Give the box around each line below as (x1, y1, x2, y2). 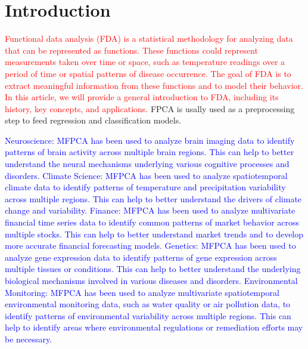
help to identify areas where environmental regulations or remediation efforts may (5, 321, 303, 333)
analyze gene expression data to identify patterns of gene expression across (5, 251, 277, 263)
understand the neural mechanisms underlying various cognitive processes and (5, 157, 290, 170)
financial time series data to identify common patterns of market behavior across (5, 216, 300, 228)
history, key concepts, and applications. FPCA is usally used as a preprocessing (5, 102, 295, 115)
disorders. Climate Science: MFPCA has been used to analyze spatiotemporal (5, 169, 288, 181)
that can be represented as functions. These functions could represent (5, 44, 258, 56)
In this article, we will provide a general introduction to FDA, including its (5, 91, 279, 103)
